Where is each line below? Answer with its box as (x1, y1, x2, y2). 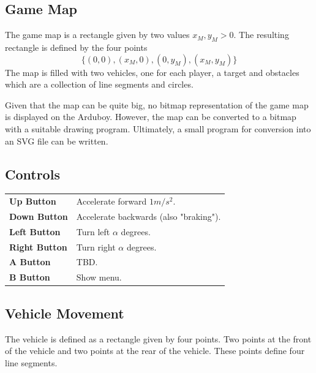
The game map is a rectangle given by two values (5, 28, 190, 41)
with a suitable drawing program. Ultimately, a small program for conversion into (5, 122, 311, 135)
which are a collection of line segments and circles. (5, 78, 194, 91)
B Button (9, 271, 50, 284)
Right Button (9, 240, 67, 253)
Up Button (9, 195, 56, 208)
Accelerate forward (76, 195, 147, 208)
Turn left (76, 225, 110, 238)
